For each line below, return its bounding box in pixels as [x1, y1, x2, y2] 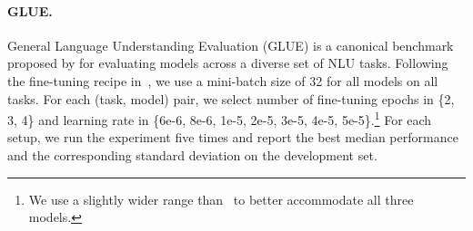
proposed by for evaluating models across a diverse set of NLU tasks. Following [7, 53, 448, 72]
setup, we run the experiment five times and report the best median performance [7, 128, 458, 147]
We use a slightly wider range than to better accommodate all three [28, 189, 414, 208]
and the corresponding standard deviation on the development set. [7, 146, 377, 165]
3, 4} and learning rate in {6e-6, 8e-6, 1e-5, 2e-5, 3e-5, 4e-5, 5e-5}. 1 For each [7, 108, 432, 129]
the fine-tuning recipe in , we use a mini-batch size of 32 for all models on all [7, 71, 438, 90]
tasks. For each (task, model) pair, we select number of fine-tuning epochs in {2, [7, 89, 455, 108]
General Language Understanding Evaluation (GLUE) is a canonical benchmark [7, 35, 454, 54]
